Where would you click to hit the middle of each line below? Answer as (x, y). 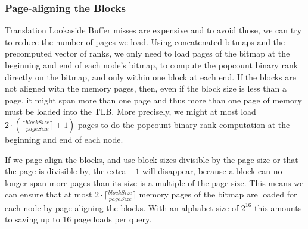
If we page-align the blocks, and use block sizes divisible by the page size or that (152, 159)
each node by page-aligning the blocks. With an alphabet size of (122, 207)
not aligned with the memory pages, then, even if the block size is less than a (146, 88)
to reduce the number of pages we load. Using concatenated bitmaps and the (145, 41)
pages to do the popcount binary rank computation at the (184, 124)
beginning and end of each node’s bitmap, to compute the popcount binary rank (152, 65)
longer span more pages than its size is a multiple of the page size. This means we (154, 182)
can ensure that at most (49, 194)
